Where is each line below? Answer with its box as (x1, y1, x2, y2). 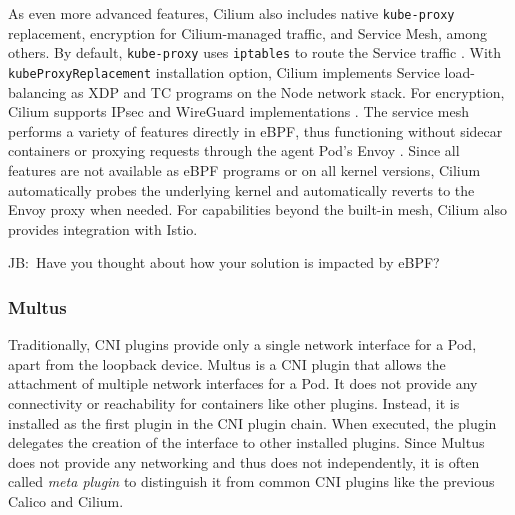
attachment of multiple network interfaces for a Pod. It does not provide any (8, 373, 478, 394)
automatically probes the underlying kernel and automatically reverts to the (8, 179, 475, 200)
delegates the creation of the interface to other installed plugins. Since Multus (8, 432, 485, 453)
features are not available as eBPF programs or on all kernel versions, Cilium (8, 159, 481, 180)
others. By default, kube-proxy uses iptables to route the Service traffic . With (8, 42, 502, 63)
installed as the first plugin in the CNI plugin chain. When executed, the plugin (8, 412, 497, 433)
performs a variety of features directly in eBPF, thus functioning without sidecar (8, 120, 503, 141)
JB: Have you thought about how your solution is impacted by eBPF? (8, 252, 440, 273)
